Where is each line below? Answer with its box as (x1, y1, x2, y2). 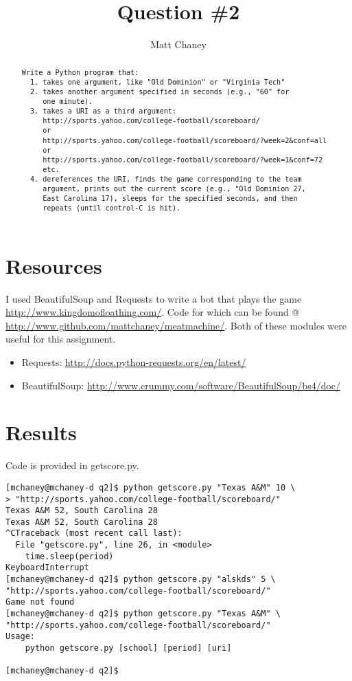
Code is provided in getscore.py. (5, 458, 139, 473)
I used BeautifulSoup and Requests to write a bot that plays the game (5, 291, 302, 305)
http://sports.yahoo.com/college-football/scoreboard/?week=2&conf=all (43, 136, 327, 144)
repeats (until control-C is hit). (43, 204, 181, 213)
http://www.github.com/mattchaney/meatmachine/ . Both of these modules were (5, 318, 347, 332)
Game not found (5, 597, 75, 607)
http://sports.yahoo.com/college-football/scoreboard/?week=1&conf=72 (43, 155, 323, 164)
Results (5, 418, 77, 446)
